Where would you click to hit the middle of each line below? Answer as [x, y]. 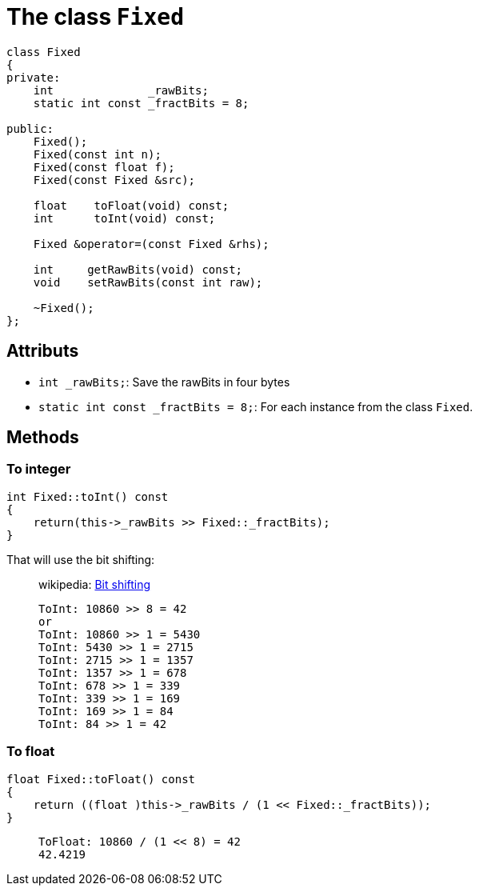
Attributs [43, 351]
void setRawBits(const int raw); [148, 282]
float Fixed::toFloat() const [101, 779]
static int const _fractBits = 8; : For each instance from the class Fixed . [256, 406]
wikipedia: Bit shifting [95, 584]
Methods [43, 438]
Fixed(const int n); [97, 154]
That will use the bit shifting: [81, 559]
